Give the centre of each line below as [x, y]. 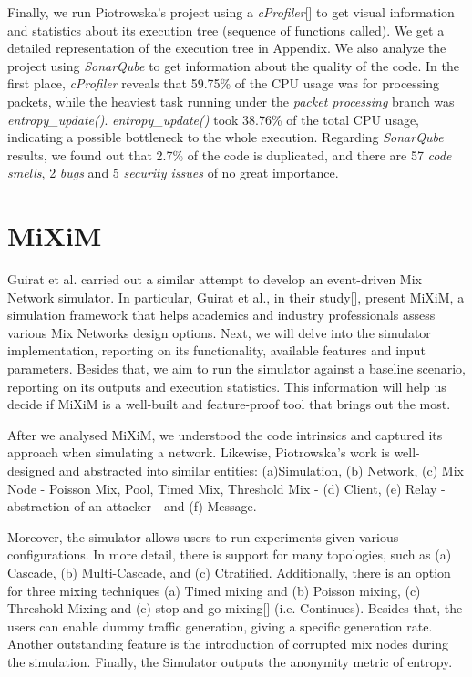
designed [31, 470]
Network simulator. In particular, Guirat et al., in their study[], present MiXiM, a [236, 297]
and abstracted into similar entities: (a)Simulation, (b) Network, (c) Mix [261, 470]
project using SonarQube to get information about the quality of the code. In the [233, 65]
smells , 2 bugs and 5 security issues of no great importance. [173, 173]
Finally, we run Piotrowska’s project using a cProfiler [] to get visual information [231, 12]
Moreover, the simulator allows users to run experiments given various [203, 536]
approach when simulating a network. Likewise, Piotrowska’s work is [199, 452]
